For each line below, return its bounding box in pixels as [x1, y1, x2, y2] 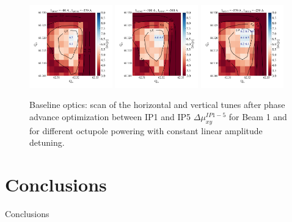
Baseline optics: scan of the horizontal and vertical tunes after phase [29, 98, 285, 111]
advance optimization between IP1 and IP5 [29, 110, 191, 123]
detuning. [29, 136, 65, 149]
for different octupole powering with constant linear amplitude [29, 124, 263, 137]
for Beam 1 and [228, 110, 287, 123]
